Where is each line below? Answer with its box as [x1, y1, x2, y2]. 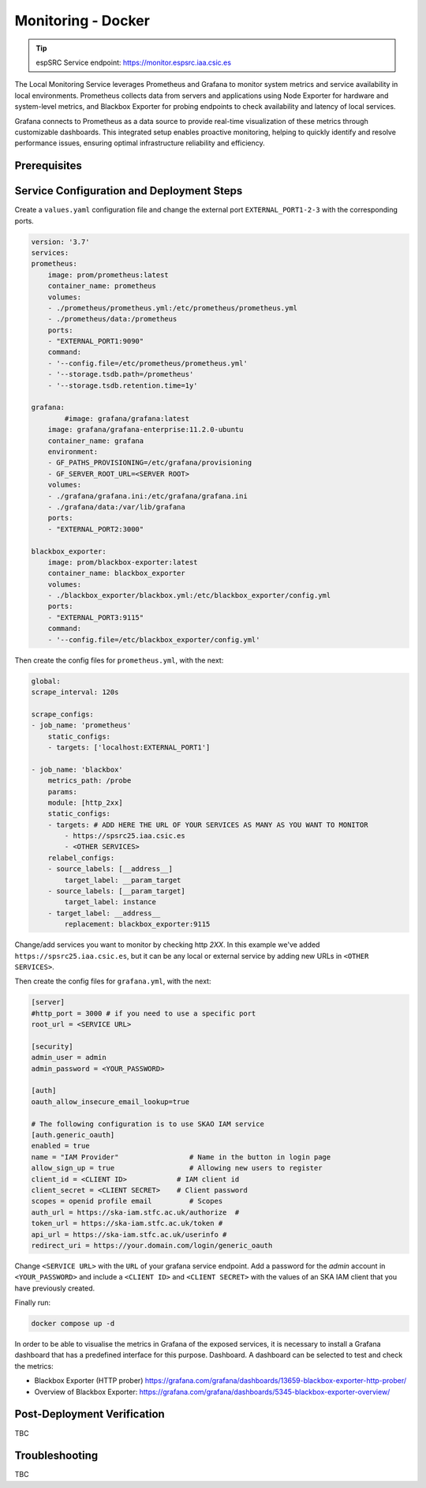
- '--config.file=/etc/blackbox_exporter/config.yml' [47, 635, 260, 644]
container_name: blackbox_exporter [47, 569, 185, 578]
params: [47, 787, 78, 796]
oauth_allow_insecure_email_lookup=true [31, 1097, 189, 1106]
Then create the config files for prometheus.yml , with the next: [14, 656, 224, 665]
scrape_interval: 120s [31, 688, 119, 697]
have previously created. [14, 1283, 95, 1293]
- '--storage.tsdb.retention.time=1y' [47, 381, 198, 390]
